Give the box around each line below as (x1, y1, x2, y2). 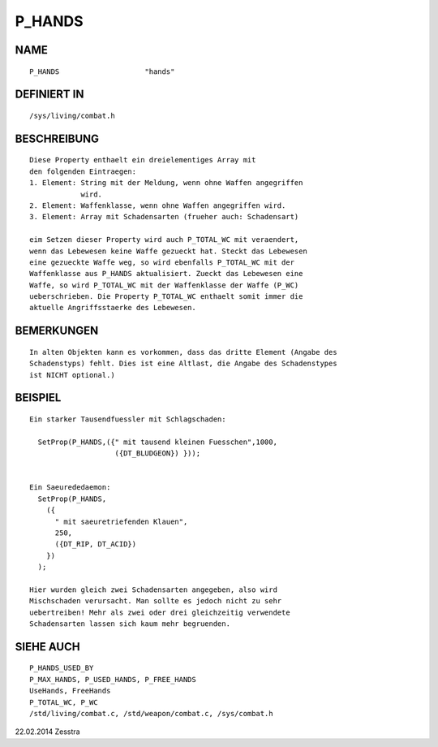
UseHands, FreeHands (29, 686, 111, 696)
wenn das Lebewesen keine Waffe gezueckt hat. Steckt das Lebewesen (29, 246, 307, 256)
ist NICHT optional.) (29, 370, 115, 379)
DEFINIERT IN (15, 88, 84, 101)
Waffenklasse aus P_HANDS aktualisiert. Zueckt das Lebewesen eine (29, 269, 303, 279)
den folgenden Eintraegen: (29, 166, 137, 176)
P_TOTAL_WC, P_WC (29, 697, 98, 706)
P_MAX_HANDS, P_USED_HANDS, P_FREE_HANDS (29, 675, 196, 684)
